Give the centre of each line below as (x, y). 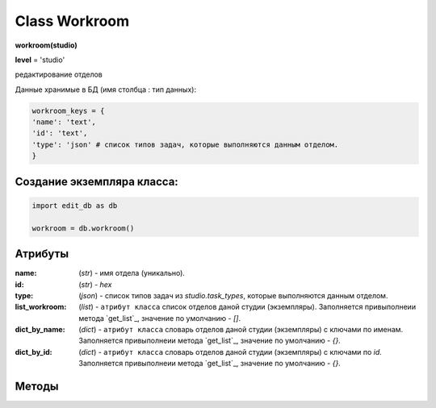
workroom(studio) (46, 45)
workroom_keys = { (68, 110)
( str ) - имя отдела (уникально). (132, 273)
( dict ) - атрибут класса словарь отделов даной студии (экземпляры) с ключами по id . (231, 352)
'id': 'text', (60, 133)
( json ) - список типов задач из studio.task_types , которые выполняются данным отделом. (233, 295)
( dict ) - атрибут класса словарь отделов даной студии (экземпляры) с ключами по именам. (241, 330)
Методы (37, 387)
